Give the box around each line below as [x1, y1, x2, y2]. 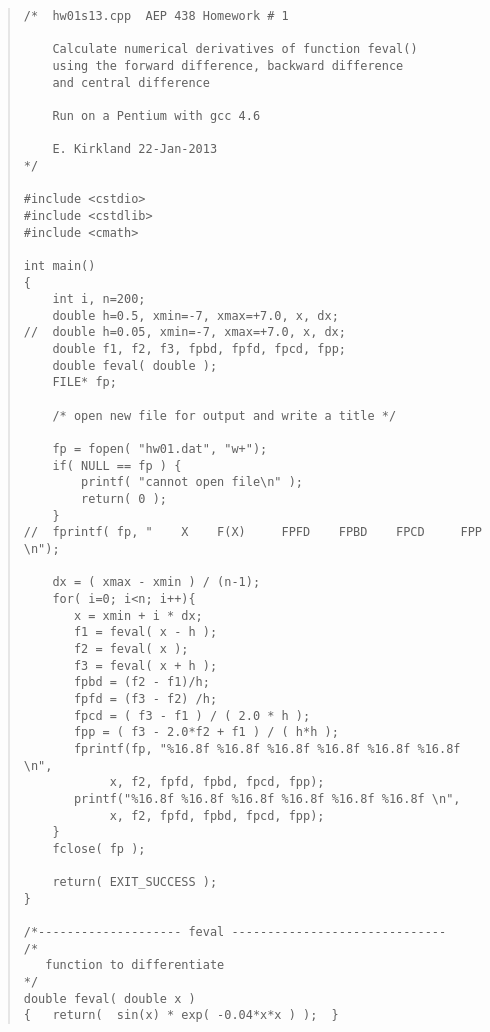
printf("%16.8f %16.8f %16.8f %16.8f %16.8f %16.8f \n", [73, 791, 461, 806]
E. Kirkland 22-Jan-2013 [52, 142, 218, 157]
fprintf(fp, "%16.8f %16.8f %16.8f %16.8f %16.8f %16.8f [73, 741, 461, 756]
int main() [23, 258, 96, 273]
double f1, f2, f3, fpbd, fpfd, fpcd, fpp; [52, 342, 346, 357]
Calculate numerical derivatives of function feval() [52, 42, 418, 57]
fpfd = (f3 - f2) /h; [73, 691, 218, 706]
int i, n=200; [52, 292, 146, 307]
